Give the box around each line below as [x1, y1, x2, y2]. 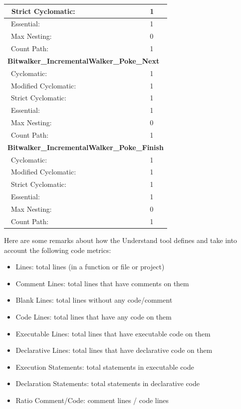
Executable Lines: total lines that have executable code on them [15, 328, 211, 338]
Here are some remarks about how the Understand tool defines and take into [4, 235, 237, 245]
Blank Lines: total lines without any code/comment [15, 295, 173, 305]
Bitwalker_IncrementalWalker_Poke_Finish [7, 142, 164, 152]
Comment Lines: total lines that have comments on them [15, 278, 189, 288]
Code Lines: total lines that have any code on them [15, 311, 172, 322]
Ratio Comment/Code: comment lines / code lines [15, 395, 169, 405]
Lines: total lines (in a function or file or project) [15, 261, 165, 272]
